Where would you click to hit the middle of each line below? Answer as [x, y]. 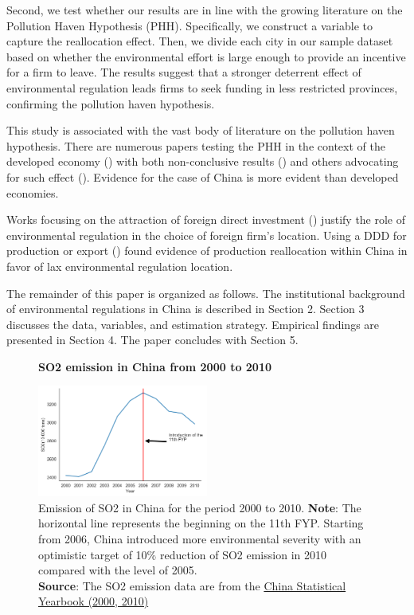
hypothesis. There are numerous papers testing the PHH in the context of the [196, 145]
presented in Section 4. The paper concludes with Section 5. [152, 340]
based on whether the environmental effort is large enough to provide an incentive [206, 56]
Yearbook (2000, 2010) [94, 601]
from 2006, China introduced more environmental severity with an [200, 538]
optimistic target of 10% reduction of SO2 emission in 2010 [182, 554]
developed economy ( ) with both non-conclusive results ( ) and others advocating [203, 161]
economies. [33, 192]
